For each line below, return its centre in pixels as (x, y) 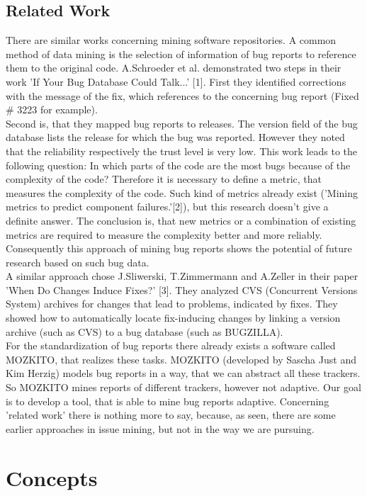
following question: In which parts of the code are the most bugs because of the (178, 165)
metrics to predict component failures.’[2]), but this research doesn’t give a (167, 207)
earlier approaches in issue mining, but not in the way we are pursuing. (160, 428)
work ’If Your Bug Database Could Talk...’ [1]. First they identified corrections (176, 81)
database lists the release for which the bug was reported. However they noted (175, 137)
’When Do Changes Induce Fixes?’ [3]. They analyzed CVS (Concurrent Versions (182, 289)
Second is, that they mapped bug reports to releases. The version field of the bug (182, 123)
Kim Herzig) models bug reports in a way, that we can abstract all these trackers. (183, 373)
